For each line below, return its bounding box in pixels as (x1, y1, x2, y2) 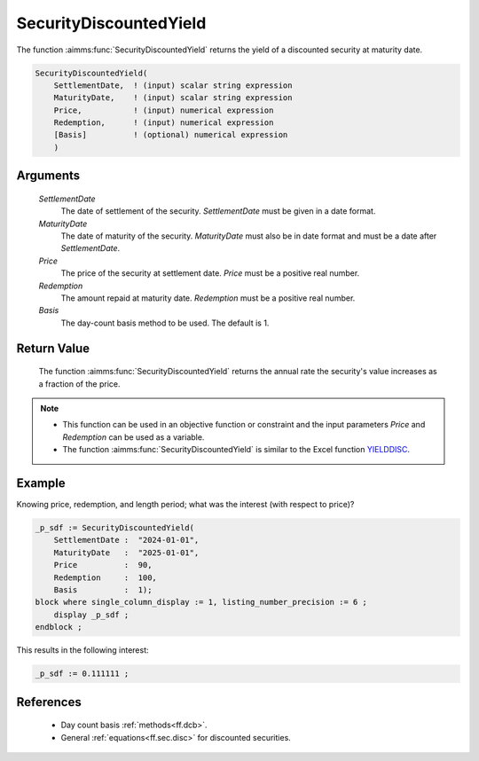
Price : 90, (53, 560, 153, 570)
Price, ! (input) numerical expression (53, 105, 274, 115)
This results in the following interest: (16, 645, 150, 655)
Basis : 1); (53, 584, 153, 594)
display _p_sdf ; (53, 609, 130, 620)
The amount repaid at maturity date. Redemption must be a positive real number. (60, 293, 356, 303)
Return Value (16, 341, 90, 356)
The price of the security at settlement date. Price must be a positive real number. (60, 268, 360, 279)
